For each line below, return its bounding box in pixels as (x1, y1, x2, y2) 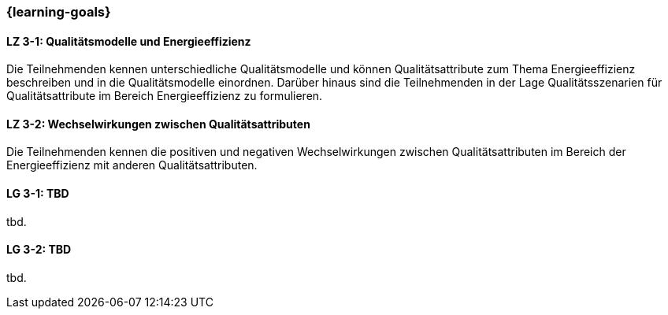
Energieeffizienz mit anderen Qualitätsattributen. (6, 158, 258, 172)
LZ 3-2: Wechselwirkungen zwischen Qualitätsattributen (6, 117, 310, 131)
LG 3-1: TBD (6, 187, 69, 201)
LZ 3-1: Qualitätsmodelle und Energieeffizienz (6, 34, 251, 48)
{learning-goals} (6, 4, 111, 20)
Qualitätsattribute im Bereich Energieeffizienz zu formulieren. (6, 89, 323, 103)
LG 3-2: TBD (6, 243, 72, 257)
